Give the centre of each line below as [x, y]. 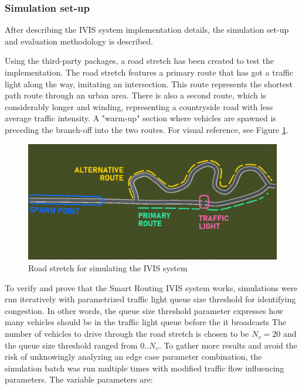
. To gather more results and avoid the [228, 345]
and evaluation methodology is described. [79, 41]
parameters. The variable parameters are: [79, 379]
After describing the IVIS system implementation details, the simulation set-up [147, 30]
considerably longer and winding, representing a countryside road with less [139, 106]
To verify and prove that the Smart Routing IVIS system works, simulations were [151, 287]
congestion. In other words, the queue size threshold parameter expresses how [144, 310]
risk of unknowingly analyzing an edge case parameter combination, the [133, 356]
